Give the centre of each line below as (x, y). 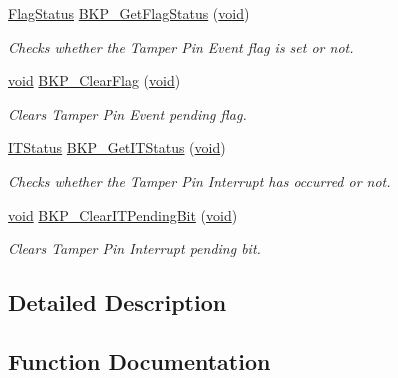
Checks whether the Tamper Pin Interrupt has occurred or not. (199, 180)
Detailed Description (117, 302)
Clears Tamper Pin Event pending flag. (127, 113)
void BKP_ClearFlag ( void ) (94, 80)
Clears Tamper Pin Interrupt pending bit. (134, 248)
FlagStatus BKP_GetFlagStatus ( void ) (129, 13)
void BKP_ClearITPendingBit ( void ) (123, 214)
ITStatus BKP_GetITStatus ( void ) (117, 147)
